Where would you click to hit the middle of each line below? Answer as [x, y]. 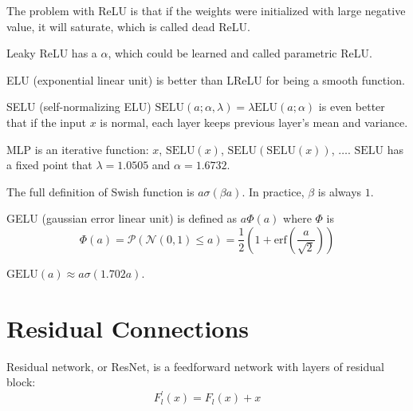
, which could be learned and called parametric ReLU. [240, 53]
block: [21, 382]
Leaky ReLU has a [52, 53]
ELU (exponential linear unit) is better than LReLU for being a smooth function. [206, 79]
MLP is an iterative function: [78, 149]
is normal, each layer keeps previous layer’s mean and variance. [254, 122]
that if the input [46, 122]
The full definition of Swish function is [100, 191]
